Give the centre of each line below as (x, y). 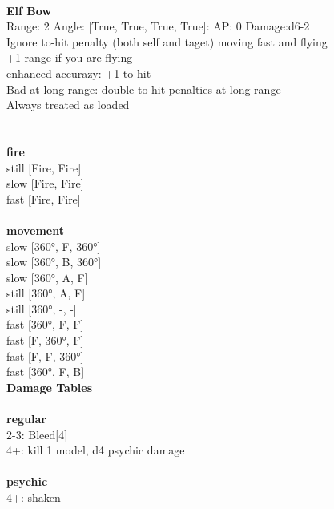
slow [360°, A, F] (47, 277)
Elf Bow (29, 10)
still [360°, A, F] (46, 293)
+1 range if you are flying (70, 57)
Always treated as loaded (68, 105)
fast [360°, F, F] (45, 324)
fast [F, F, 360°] (45, 355)
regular (26, 419)
